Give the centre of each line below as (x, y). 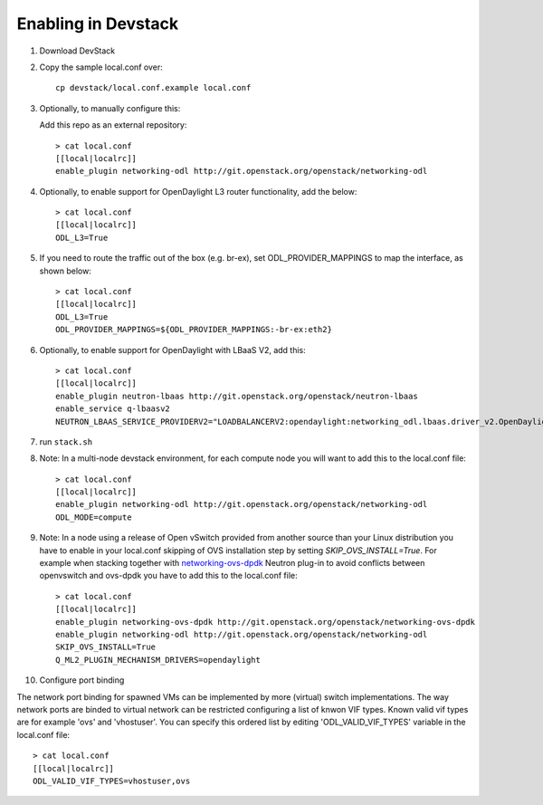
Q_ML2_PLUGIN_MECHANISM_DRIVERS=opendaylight (158, 660)
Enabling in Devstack (98, 24)
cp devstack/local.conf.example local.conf (153, 88)
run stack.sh (66, 441)
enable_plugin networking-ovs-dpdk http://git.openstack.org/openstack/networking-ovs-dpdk (265, 622)
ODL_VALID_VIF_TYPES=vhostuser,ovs (112, 781)
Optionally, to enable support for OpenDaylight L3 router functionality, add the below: (198, 191)
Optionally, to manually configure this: (110, 108)
